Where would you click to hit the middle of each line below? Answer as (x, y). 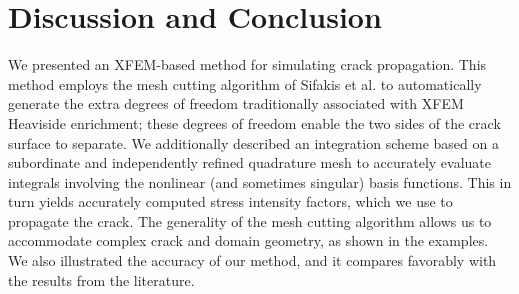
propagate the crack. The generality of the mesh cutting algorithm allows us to (250, 220)
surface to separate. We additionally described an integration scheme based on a (253, 142)
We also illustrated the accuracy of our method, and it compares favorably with (252, 260)
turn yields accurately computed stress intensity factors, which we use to (230, 201)
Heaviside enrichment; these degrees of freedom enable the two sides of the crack (254, 122)
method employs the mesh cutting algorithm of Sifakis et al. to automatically (245, 83)
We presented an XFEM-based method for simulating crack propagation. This (247, 64)
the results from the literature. (101, 279)
